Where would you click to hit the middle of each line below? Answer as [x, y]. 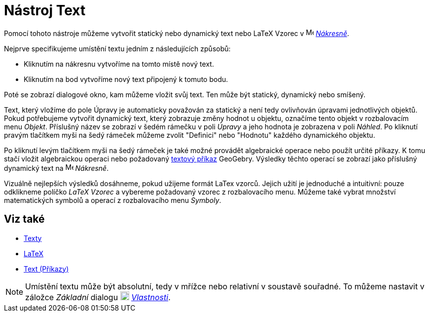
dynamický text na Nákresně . [56, 168]
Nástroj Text [45, 10]
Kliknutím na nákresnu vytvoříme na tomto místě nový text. [119, 64]
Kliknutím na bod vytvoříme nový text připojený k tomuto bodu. [126, 79]
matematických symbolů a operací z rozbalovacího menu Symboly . [113, 200]
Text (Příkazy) [46, 269]
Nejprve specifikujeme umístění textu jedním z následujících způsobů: [117, 48]
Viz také [24, 219]
